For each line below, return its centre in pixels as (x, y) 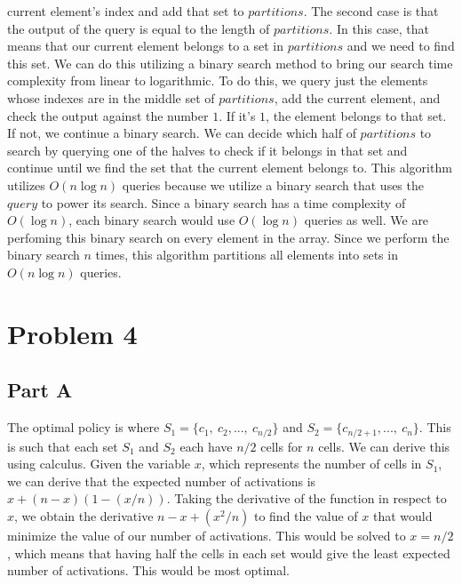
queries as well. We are (366, 220)
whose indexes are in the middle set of (111, 97)
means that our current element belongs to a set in (146, 46)
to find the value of (306, 515)
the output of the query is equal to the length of (139, 28)
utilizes (26, 184)
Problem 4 (72, 333)
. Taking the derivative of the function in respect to (307, 498)
